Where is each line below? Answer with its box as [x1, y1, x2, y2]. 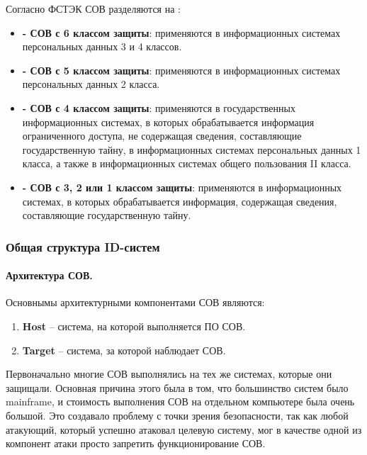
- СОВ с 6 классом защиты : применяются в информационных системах [22, 25, 341, 40]
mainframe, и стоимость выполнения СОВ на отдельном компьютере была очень [6, 394, 355, 409]
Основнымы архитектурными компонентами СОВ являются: [6, 295, 265, 310]
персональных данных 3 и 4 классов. [22, 39, 182, 54]
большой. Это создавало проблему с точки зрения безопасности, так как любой [6, 408, 349, 422]
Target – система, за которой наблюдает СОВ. [22, 342, 226, 357]
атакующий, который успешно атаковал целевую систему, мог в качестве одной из [6, 422, 362, 437]
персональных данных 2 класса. [22, 77, 160, 91]
